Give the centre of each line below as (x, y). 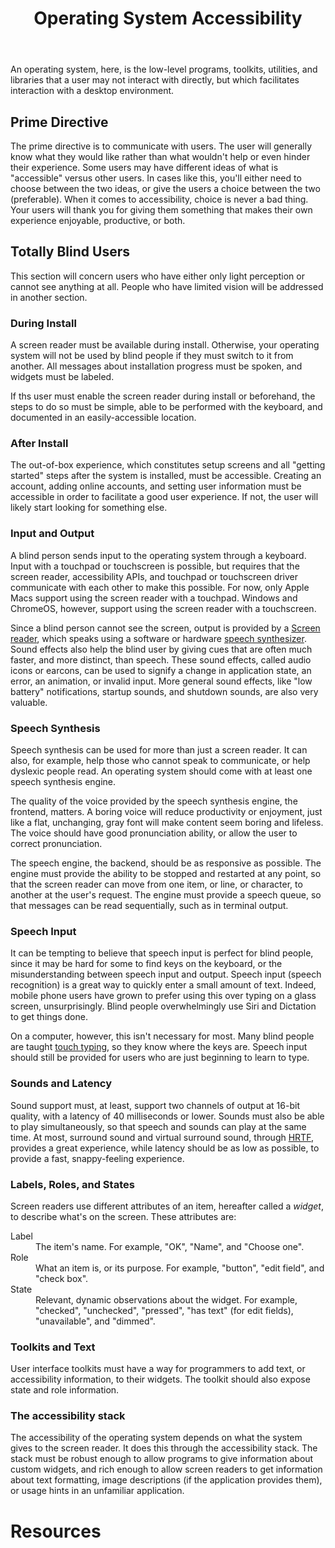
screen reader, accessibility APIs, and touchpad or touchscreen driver (154, 576)
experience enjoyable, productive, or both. (98, 220)
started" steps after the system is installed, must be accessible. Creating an (166, 476)
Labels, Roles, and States (72, 1184)
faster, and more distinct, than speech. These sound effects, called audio (161, 659)
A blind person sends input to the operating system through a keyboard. (158, 555)
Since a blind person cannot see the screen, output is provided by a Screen (165, 628)
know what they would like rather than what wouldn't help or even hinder (160, 156)
